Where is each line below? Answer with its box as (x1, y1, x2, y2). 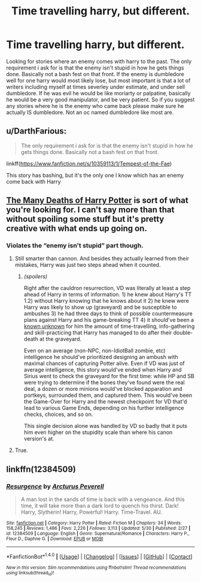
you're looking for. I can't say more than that (6, 205, 175, 215)
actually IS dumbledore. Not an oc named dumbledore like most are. (6, 108, 174, 116)
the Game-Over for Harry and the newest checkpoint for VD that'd (23, 398, 187, 405)
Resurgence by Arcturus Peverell (6, 482, 104, 490)
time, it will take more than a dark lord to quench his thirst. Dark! (20, 502, 179, 509)
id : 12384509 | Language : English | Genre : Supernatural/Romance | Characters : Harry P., (6, 530, 190, 537)
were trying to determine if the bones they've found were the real (23, 379, 185, 386)
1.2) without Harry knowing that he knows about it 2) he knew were (23, 297, 190, 304)
